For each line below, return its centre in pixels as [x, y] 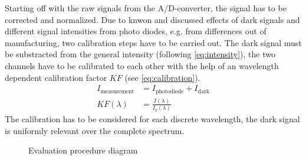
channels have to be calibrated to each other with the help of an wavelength [142, 65]
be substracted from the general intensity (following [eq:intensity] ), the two [140, 54]
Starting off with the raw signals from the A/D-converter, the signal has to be [146, 8]
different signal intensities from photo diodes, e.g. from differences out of [136, 31]
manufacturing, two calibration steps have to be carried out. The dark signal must [153, 42]
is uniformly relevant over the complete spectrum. [95, 130]
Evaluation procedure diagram [83, 150]
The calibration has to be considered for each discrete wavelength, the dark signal [152, 119]
